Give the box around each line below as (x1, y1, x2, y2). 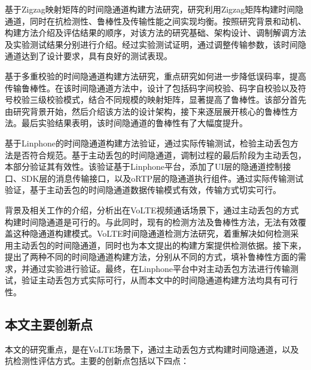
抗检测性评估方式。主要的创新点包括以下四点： (5, 354, 189, 367)
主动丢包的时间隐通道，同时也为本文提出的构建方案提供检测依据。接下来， (13, 238, 306, 251)
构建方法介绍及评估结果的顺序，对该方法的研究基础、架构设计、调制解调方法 (5, 26, 306, 39)
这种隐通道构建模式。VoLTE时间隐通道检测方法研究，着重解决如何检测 (13, 227, 291, 240)
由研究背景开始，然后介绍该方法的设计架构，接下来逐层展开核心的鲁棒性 (5, 105, 289, 117)
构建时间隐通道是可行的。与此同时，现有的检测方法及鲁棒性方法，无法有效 (5, 215, 298, 228)
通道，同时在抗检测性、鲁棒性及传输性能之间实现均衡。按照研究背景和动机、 (5, 14, 306, 27)
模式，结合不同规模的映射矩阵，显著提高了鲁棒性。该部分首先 (63, 93, 306, 106)
